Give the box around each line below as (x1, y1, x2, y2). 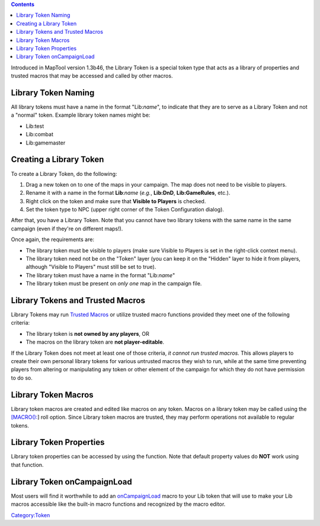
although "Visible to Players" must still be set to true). (25, 264, 156, 271)
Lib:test (25, 122, 44, 130)
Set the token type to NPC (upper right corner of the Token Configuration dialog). (25, 206, 225, 213)
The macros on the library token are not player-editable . (25, 338, 165, 346)
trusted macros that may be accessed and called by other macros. (11, 72, 173, 79)
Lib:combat (25, 131, 53, 138)
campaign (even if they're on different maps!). (11, 225, 123, 232)
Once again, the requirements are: (11, 236, 95, 243)
